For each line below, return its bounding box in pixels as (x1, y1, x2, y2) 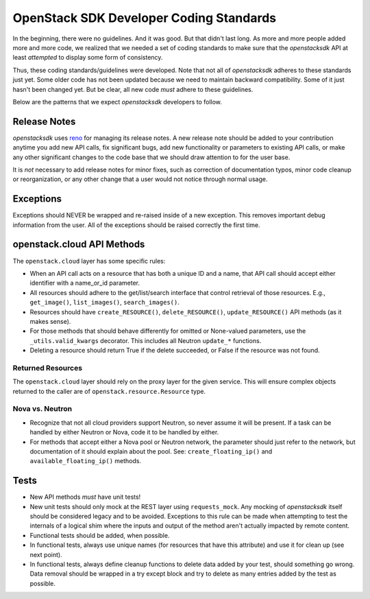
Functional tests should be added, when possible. (29, 531, 170, 539)
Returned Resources (12, 363, 82, 373)
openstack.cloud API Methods (12, 239, 145, 250)
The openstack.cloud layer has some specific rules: (12, 257, 166, 265)
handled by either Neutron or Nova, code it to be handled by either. (29, 428, 219, 436)
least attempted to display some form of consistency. (12, 54, 163, 62)
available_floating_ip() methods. (29, 457, 142, 465)
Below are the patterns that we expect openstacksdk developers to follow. (12, 97, 223, 106)
